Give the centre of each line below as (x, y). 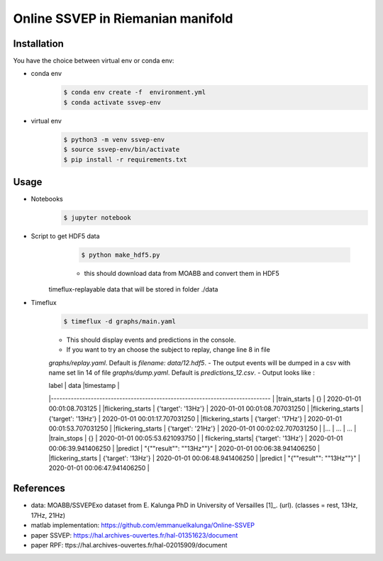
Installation (38, 44)
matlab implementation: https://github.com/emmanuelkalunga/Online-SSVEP (143, 526)
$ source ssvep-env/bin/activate (122, 150)
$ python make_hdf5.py (121, 255)
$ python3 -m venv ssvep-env (114, 139)
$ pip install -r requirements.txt (125, 159)
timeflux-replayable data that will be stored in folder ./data (133, 289)
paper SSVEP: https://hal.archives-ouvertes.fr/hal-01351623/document (134, 535)
